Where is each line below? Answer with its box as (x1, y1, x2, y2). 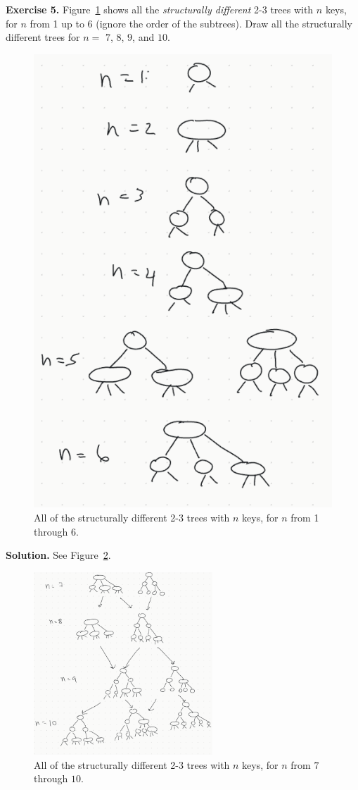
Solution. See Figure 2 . (6, 548, 111, 562)
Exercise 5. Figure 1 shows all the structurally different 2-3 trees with (6, 2, 314, 16)
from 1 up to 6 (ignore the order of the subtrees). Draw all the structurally (30, 16, 352, 30)
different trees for (6, 30, 80, 44)
